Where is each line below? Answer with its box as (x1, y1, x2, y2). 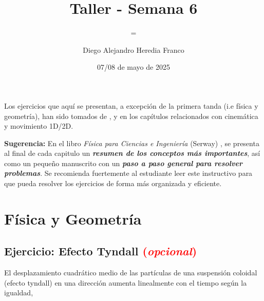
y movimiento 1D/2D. (4, 121, 73, 131)
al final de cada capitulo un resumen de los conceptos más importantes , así (4, 148, 260, 158)
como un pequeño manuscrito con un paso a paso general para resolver (4, 157, 242, 168)
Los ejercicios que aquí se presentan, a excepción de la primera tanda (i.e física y (4, 100, 258, 111)
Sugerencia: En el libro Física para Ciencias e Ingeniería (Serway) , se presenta (4, 137, 259, 148)
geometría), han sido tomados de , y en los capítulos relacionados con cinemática (4, 110, 258, 121)
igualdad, (4, 287, 33, 298)
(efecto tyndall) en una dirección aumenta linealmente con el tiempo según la (4, 277, 247, 288)
